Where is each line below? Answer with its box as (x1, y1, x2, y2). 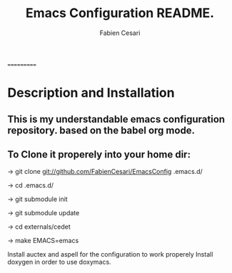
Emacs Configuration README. (25, 5, 215, 21)
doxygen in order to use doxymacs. (7, 258, 112, 267)
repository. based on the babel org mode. (7, 124, 195, 136)
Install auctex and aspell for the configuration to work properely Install (7, 250, 213, 259)
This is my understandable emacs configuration (7, 113, 226, 125)
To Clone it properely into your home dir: (7, 148, 191, 160)
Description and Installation (7, 85, 175, 101)
